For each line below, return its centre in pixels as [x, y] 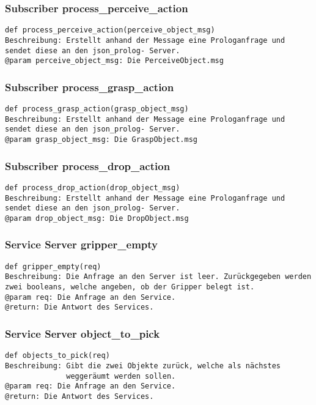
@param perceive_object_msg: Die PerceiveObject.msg [114, 61]
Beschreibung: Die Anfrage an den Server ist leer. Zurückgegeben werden [158, 277]
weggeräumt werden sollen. [121, 376]
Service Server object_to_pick [83, 333]
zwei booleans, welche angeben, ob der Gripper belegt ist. [130, 287]
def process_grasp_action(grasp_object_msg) [97, 109]
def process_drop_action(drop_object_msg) [93, 188]
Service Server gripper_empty [81, 244]
